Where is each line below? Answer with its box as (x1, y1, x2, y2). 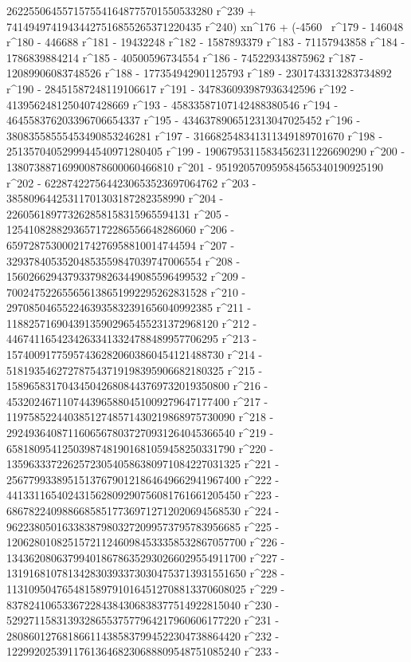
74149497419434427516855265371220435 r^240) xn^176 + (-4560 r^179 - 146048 (6, 18, 404, 34)
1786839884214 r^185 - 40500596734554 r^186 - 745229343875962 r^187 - (6, 49, 364, 65)
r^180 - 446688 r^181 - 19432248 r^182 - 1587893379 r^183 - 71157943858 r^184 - (6, 33, 405, 50)
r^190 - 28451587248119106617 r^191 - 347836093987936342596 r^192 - (6, 80, 354, 97)
